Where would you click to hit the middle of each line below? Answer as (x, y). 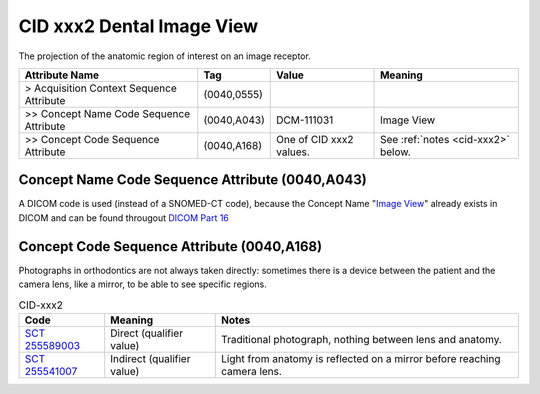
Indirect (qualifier (150, 358)
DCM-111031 (305, 120)
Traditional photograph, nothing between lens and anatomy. (361, 339)
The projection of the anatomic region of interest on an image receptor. (165, 56)
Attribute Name (62, 75)
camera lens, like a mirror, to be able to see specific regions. (142, 284)
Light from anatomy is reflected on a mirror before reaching (361, 358)
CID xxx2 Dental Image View (138, 26)
